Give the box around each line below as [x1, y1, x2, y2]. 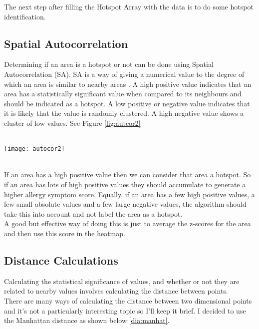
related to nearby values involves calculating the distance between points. [4, 286, 228, 296]
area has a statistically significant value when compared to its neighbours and [4, 88, 242, 99]
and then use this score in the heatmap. [4, 228, 125, 238]
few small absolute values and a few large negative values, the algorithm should [4, 199, 247, 209]
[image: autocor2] [4, 145, 65, 153]
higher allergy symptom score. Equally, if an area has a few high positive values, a [4, 189, 255, 199]
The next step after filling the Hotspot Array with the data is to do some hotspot [4, 1, 254, 11]
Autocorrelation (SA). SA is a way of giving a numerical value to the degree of [4, 68, 245, 79]
